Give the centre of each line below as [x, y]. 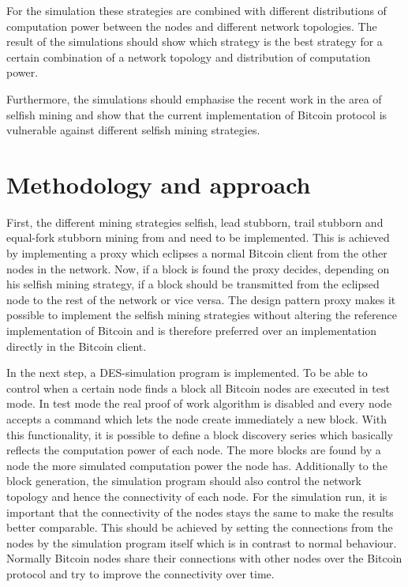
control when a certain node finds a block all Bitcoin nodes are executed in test [198, 388]
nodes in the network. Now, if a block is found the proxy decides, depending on [198, 268]
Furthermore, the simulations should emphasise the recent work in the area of [194, 98]
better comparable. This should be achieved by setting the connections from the [200, 527]
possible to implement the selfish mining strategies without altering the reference [202, 315]
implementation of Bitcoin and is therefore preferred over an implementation [192, 331]
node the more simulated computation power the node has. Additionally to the [197, 465]
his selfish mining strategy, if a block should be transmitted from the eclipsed [193, 284]
